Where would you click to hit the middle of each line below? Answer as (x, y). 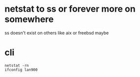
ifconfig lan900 (21, 70)
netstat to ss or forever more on (70, 9)
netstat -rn (17, 65)
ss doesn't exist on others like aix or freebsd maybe (57, 33)
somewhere (29, 19)
